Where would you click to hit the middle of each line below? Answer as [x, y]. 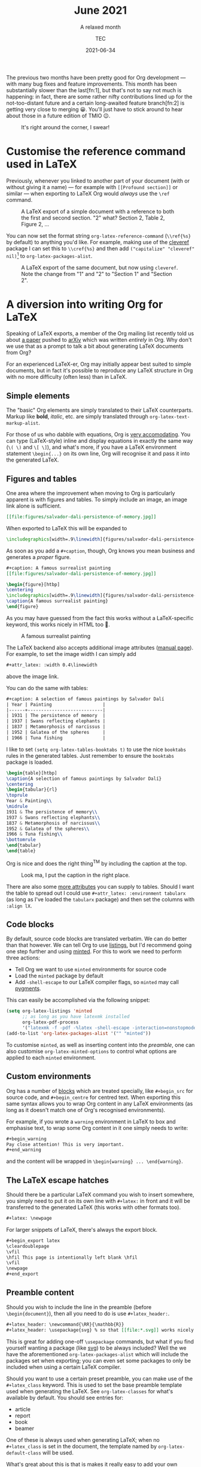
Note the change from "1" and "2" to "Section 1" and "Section [97, 274]
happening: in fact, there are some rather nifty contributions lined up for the [99, 96]
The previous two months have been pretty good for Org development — [96, 77]
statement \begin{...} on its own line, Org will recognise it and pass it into [98, 454]
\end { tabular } [24, 845]
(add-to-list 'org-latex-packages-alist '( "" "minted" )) [79, 1033]
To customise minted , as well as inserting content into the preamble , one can [100, 1044]
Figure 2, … [35, 224]
